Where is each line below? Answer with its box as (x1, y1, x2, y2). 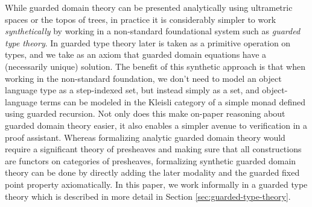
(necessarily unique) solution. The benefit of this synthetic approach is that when (5, 60, 305, 72)
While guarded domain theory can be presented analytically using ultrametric (5, 1, 293, 13)
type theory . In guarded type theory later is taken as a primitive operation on (5, 36, 291, 49)
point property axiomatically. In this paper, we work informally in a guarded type (5, 178, 308, 190)
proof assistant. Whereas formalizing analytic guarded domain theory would (5, 131, 285, 143)
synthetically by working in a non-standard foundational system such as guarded (5, 25, 301, 37)
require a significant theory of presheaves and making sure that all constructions (5, 143, 302, 155)
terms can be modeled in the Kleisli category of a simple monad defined (40, 95, 306, 108)
